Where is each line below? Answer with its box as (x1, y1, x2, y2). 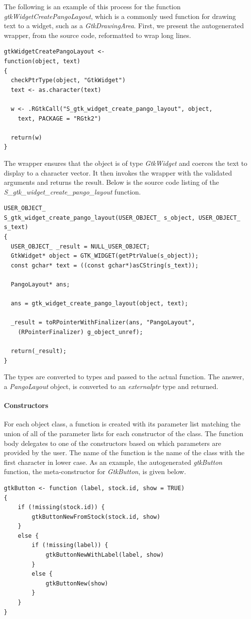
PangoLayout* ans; (11, 281, 70, 288)
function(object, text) (4, 57, 81, 65)
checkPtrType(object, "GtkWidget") (11, 77, 126, 84)
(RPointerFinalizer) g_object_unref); (17, 329, 143, 336)
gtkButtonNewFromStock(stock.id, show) (32, 513, 161, 520)
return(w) (11, 134, 42, 141)
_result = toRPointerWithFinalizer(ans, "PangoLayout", (11, 319, 195, 326)
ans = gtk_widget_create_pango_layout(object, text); (11, 300, 188, 307)
